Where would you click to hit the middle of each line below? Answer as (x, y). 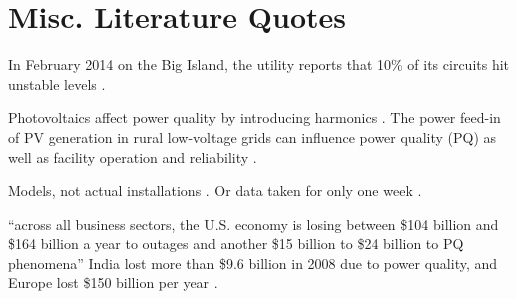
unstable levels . (57, 83)
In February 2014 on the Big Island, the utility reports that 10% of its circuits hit (259, 64)
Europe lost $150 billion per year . (113, 282)
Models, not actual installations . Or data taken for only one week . (215, 190)
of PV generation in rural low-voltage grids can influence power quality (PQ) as (252, 136)
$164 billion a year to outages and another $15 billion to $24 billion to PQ (236, 243)
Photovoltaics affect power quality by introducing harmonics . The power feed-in (254, 117)
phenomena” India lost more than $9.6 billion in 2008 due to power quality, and (253, 262)
